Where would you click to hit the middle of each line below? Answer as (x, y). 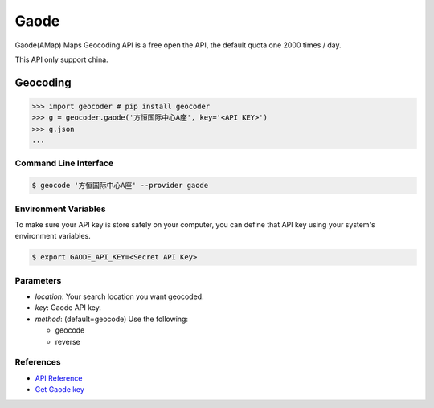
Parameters (38, 280)
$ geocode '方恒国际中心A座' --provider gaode (120, 186)
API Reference (59, 378)
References (38, 362)
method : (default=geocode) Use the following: (112, 319)
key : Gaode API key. (68, 308)
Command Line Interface (64, 163)
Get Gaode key (59, 390)
